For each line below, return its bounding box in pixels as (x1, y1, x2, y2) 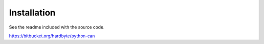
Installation (9, 7, 56, 18)
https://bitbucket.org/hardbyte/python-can (9, 33, 95, 39)
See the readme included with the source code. (9, 24, 105, 30)
